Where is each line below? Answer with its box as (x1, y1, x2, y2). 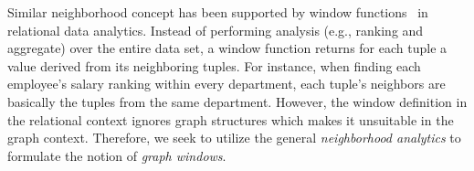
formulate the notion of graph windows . (7, 145, 226, 165)
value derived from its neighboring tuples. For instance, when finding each (7, 56, 421, 75)
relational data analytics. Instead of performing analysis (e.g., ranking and (7, 20, 424, 39)
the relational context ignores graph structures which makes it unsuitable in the (7, 110, 454, 129)
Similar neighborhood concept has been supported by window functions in (7, 3, 428, 21)
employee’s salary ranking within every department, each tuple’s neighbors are (7, 74, 446, 93)
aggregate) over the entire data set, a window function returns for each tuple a (7, 38, 448, 58)
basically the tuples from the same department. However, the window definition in (7, 91, 468, 111)
